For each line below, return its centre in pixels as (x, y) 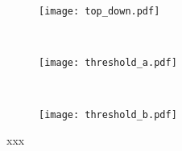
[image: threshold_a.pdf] (108, 63)
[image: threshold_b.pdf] (108, 114)
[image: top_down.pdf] (99, 11)
